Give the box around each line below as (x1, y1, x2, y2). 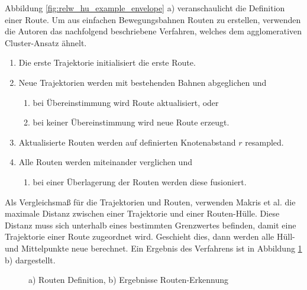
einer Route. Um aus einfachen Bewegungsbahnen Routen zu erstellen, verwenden (5, 13, 301, 25)
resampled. (245, 136, 284, 148)
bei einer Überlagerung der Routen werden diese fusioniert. (33, 175, 247, 188)
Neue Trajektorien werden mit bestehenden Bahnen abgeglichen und (18, 76, 267, 88)
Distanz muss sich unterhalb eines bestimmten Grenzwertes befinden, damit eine (5, 218, 296, 231)
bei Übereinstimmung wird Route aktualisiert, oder (33, 96, 219, 108)
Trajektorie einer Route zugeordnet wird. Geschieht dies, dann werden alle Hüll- (5, 230, 295, 243)
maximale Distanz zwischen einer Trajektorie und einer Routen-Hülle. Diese (5, 207, 280, 220)
